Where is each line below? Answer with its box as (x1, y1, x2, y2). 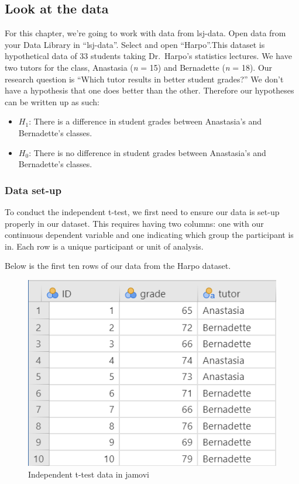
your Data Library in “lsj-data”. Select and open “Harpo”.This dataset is (5, 38, 265, 50)
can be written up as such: (5, 95, 99, 108)
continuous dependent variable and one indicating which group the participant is (5, 229, 294, 241)
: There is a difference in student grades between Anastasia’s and (29, 115, 262, 127)
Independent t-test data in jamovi (28, 468, 149, 480)
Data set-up (5, 182, 61, 197)
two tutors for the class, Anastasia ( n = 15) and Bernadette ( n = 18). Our (5, 61, 273, 73)
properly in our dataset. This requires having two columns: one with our (5, 217, 264, 229)
